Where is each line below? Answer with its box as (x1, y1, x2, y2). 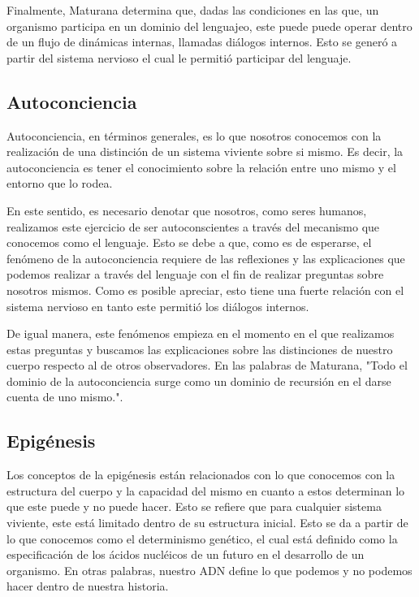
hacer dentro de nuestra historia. (6, 578, 169, 595)
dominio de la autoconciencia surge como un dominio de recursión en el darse (6, 372, 391, 389)
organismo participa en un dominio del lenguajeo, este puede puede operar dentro (6, 17, 413, 34)
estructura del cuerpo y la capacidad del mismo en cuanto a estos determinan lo (6, 482, 405, 499)
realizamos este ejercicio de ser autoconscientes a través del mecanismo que (6, 218, 380, 235)
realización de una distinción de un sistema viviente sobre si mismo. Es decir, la (6, 143, 404, 160)
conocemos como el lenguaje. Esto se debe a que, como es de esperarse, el (6, 234, 372, 251)
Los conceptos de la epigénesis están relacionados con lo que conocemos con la (6, 466, 395, 483)
